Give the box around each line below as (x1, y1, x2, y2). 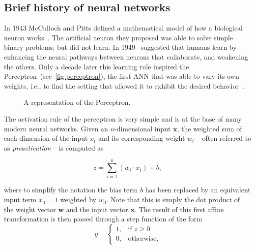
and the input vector (66, 204, 128, 214)
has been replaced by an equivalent (145, 185, 251, 195)
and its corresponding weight (98, 133, 185, 143)
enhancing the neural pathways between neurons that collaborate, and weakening (4, 51, 248, 62)
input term (4, 194, 37, 205)
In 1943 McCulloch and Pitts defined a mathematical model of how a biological (4, 23, 243, 33)
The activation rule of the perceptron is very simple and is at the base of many (4, 113, 242, 124)
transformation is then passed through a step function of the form (4, 214, 202, 224)
